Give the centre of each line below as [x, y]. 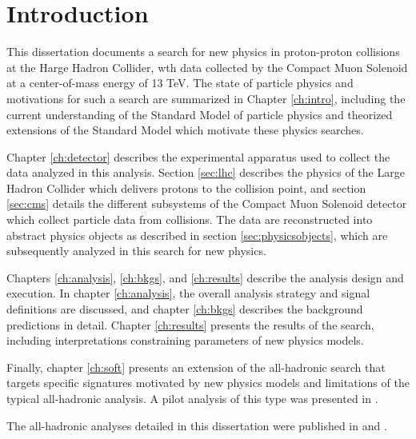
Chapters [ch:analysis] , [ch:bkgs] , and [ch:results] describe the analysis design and [205, 277]
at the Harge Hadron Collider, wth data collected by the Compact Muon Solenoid [207, 67]
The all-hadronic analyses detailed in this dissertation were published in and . [197, 425]
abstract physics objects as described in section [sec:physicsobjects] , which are [197, 235]
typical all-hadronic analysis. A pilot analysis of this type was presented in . [192, 398]
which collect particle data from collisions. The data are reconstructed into [190, 219]
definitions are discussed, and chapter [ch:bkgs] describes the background [185, 309]
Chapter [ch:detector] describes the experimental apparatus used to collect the [198, 156]
